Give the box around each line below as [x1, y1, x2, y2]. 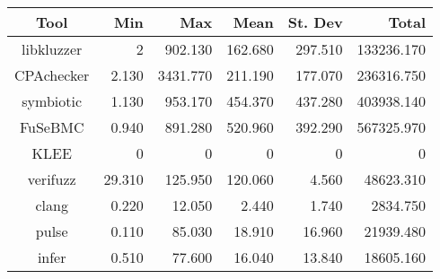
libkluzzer [22, 39, 83, 59]
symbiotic [22, 91, 83, 111]
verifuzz [27, 169, 76, 189]
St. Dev [287, 12, 343, 32]
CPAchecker [14, 65, 90, 85]
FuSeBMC [19, 117, 84, 137]
